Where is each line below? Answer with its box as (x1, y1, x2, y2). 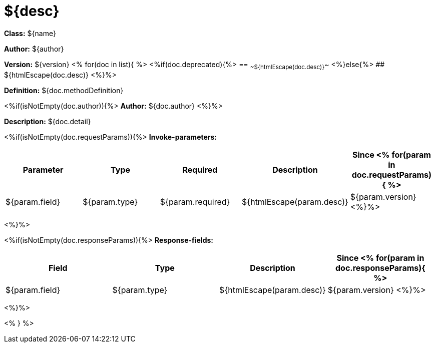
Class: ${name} (4, 29, 56, 38)
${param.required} (160, 196, 230, 207)
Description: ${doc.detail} (4, 117, 91, 126)
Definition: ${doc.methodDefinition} (4, 86, 124, 95)
